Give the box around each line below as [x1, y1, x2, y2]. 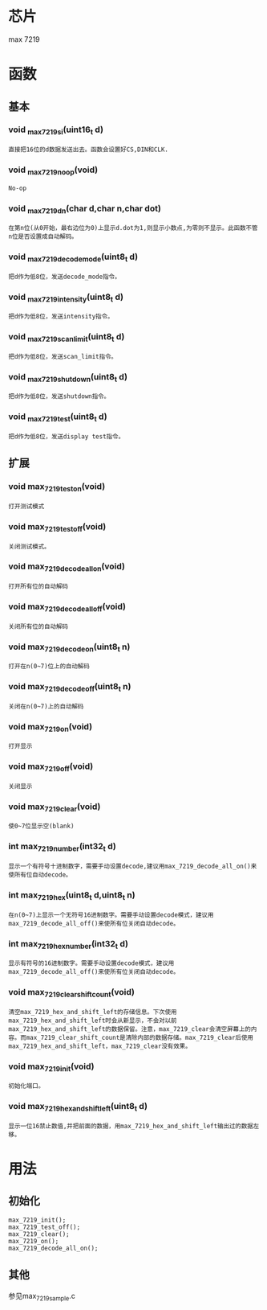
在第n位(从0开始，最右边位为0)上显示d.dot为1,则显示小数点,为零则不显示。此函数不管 [8, 224, 258, 232]
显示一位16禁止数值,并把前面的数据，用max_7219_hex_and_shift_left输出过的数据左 [8, 1122, 260, 1130]
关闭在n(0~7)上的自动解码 [8, 702, 84, 710]
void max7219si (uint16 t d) [8, 124, 104, 137]
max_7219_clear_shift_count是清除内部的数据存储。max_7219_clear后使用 [26, 1033, 254, 1041]
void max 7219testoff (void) [8, 520, 107, 534]
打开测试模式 [8, 502, 45, 511]
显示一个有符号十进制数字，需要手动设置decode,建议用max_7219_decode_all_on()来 [8, 862, 257, 871]
